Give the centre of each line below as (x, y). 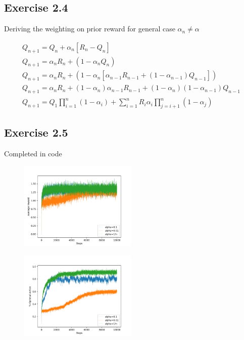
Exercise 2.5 (36, 132)
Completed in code (33, 154)
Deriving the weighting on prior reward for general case (90, 29)
